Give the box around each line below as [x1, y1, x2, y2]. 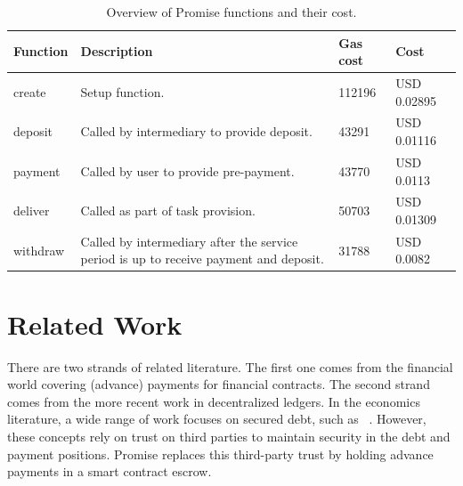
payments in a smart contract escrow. [7, 462, 212, 481]
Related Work [7, 305, 183, 342]
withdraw [13, 240, 65, 259]
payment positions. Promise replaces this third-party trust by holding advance [7, 444, 434, 463]
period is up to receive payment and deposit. [80, 249, 324, 268]
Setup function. [80, 82, 165, 101]
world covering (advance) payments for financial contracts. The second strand [7, 375, 430, 393]
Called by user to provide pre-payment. [80, 161, 295, 180]
